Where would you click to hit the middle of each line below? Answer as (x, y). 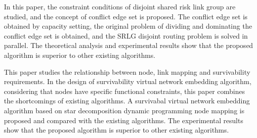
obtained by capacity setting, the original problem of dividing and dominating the (128, 26)
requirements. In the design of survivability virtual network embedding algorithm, (128, 81)
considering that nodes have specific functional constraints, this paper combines (125, 91)
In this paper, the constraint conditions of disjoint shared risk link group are (120, 6)
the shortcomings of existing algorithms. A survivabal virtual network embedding (127, 101)
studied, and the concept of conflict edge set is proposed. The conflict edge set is (126, 16)
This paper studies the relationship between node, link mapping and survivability (127, 71)
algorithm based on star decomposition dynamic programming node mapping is (124, 110)
